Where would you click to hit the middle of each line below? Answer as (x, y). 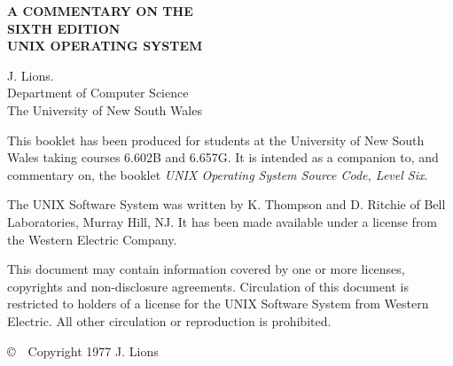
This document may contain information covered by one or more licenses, (206, 269)
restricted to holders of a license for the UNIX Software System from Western (218, 304)
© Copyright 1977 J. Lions (83, 350)
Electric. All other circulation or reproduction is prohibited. (169, 320)
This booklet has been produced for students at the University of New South (216, 140)
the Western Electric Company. (92, 239)
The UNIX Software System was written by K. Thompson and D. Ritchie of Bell (226, 204)
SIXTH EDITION (64, 28)
